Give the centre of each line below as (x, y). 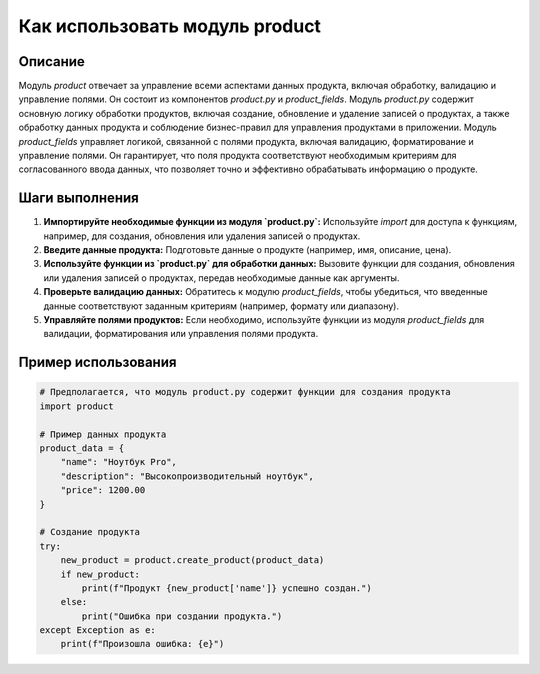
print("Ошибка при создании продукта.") (182, 616)
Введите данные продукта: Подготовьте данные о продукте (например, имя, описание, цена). (247, 250)
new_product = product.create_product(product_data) (192, 560)
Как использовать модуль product (170, 26)
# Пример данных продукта (103, 434)
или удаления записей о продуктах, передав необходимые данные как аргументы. (221, 277)
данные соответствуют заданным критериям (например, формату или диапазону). (221, 306)
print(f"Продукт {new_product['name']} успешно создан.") (226, 588)
